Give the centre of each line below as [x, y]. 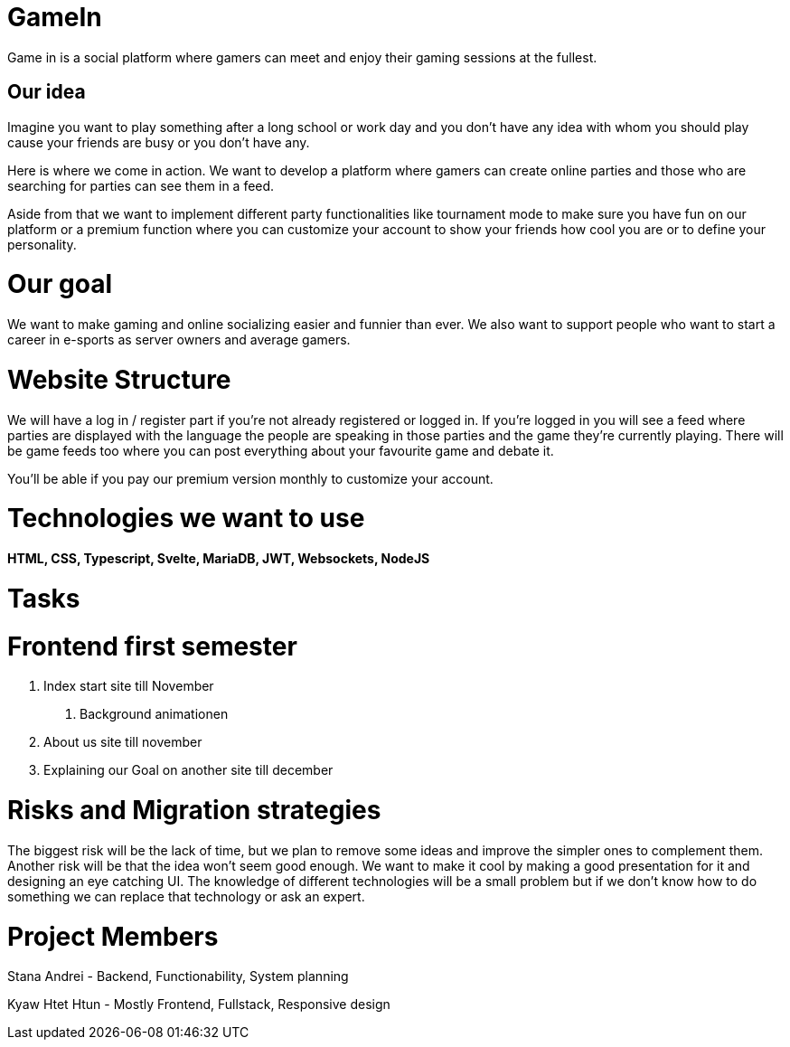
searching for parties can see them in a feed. [141, 185]
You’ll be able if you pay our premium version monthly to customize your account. [250, 478]
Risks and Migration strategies [194, 811]
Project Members [113, 936]
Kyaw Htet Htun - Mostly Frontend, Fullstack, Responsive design [199, 1005]
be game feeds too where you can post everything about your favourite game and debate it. [281, 450]
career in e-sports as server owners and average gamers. [179, 340]
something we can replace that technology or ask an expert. [186, 896]
